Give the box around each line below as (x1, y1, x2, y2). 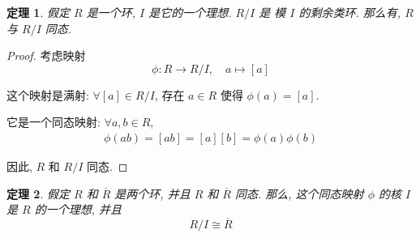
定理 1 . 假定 (6, 4, 70, 20)
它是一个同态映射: (6, 113, 101, 130)
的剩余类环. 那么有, (298, 4, 401, 20)
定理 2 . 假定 (6, 185, 70, 202)
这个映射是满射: (6, 86, 89, 103)
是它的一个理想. (148, 4, 232, 20)
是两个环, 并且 (114, 185, 191, 202)
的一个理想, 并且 (34, 201, 122, 218)
